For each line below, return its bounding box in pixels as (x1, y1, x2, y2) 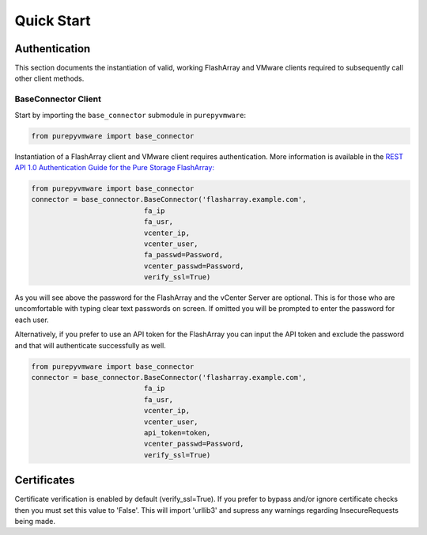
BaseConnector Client (14, 93, 102, 104)
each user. (14, 315, 49, 324)
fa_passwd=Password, (143, 250, 224, 260)
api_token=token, (143, 428, 211, 437)
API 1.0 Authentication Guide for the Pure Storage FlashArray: (14, 162, 215, 172)
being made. (14, 517, 55, 526)
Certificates (14, 473, 75, 487)
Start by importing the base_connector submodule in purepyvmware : (14, 110, 247, 120)
